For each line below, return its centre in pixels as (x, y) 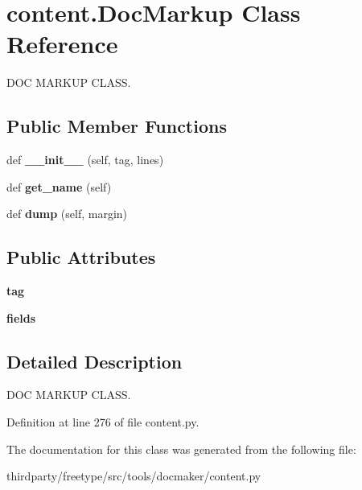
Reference (62, 44)
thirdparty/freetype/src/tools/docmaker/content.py (134, 476)
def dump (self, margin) (67, 214)
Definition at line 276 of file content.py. (103, 422)
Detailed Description (95, 361)
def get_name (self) (59, 186)
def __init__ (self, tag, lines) (85, 160)
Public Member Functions (117, 126)
